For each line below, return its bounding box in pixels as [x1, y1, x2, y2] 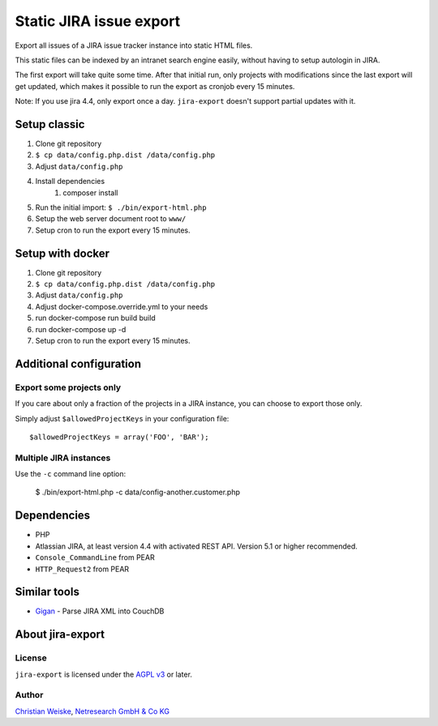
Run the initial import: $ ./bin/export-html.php [35, 203, 207, 212]
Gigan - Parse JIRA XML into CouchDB [35, 606, 165, 616]
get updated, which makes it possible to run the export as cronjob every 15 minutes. [15, 81, 295, 91]
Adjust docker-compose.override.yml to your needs [35, 301, 208, 311]
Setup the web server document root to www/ [35, 214, 187, 224]
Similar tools [15, 585, 80, 599]
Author [15, 690, 44, 701]
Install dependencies [35, 177, 105, 186]
